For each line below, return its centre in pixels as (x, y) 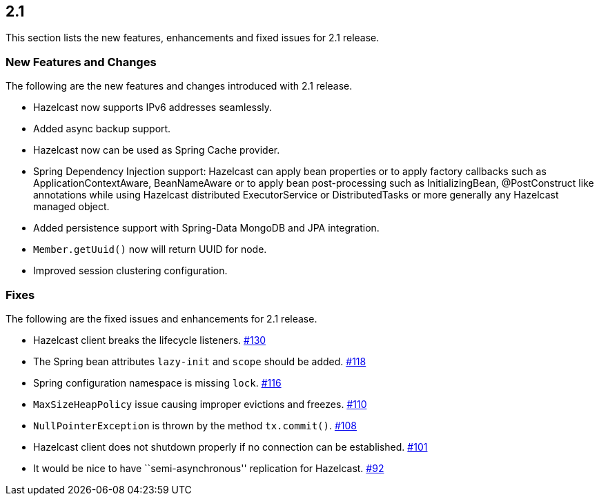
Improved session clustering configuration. (130, 271)
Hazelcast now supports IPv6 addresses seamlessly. (153, 108)
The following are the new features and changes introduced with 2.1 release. (179, 86)
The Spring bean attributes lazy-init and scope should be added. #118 (200, 361)
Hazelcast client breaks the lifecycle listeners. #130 (150, 340)
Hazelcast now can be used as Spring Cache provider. (157, 150)
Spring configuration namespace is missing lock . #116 (157, 382)
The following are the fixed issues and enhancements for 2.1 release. (161, 318)
